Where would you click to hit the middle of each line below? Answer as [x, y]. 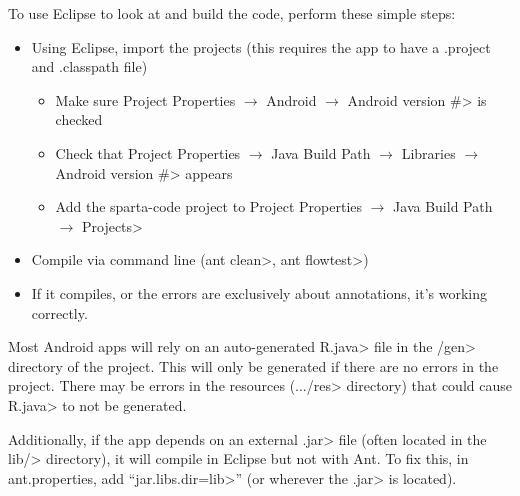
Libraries [428, 152]
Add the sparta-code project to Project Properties [209, 206]
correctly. [59, 312]
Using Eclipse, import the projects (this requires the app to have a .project [261, 46]
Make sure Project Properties [145, 99]
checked [79, 119]
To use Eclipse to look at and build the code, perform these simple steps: [232, 13]
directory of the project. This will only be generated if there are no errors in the [253, 365]
